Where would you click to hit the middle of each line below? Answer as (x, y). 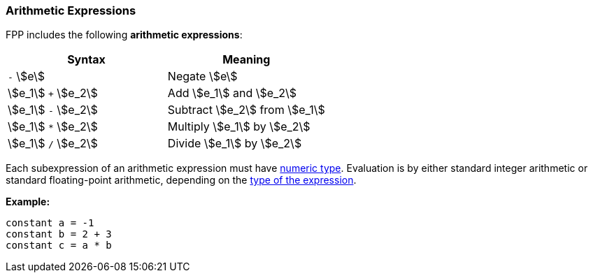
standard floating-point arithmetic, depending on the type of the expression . (181, 180)
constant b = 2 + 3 (59, 234)
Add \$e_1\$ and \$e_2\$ (232, 93)
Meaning (247, 60)
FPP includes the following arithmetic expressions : (124, 35)
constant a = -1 (50, 223)
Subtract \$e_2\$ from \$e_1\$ (246, 110)
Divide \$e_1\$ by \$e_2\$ (235, 144)
